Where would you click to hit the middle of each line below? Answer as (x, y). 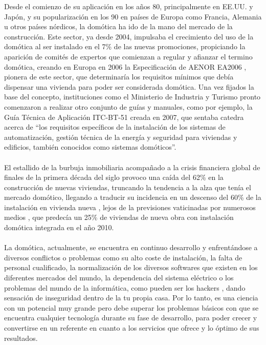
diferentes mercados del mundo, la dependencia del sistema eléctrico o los (119, 278)
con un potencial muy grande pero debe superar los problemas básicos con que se (131, 307)
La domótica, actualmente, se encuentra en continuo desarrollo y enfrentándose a (131, 247)
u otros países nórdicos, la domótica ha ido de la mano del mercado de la (118, 26)
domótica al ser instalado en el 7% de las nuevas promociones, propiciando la (125, 46)
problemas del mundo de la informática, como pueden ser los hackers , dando (125, 287)
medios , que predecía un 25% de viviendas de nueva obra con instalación (119, 217)
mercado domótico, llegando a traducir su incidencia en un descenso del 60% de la (133, 197)
